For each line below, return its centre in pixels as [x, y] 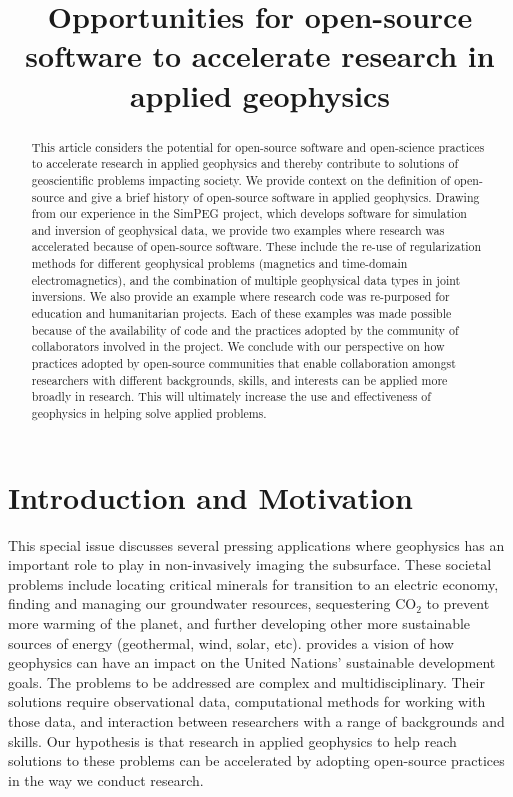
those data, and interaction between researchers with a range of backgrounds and [256, 720]
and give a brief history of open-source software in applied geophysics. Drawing [274, 196]
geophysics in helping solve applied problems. [149, 413]
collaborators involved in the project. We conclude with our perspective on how [238, 346]
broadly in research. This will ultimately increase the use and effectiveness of [231, 396]
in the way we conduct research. [106, 779]
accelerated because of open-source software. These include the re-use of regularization [256, 246]
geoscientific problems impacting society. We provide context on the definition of [241, 179]
